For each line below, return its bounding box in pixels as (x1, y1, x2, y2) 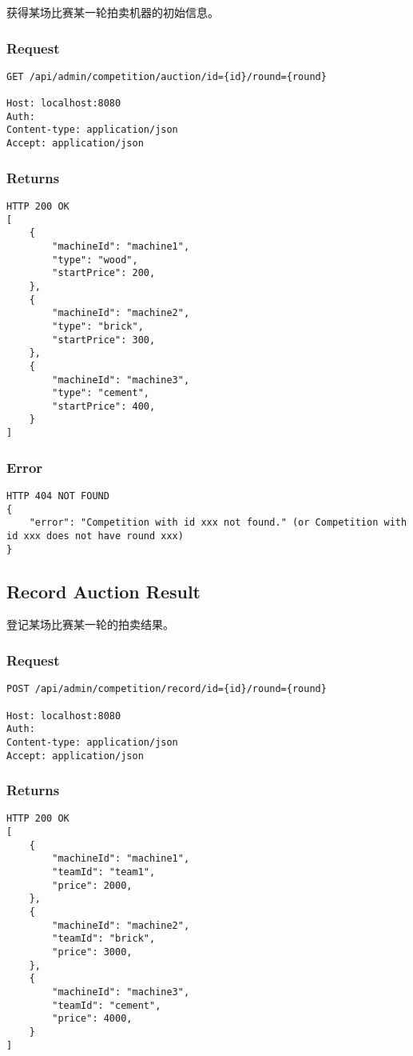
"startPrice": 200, (52, 267, 156, 279)
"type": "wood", (52, 254, 138, 266)
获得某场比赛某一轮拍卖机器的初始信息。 (6, 4, 219, 20)
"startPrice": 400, (52, 400, 156, 412)
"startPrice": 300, (52, 334, 156, 346)
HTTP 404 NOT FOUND (6, 490, 109, 502)
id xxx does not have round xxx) (6, 530, 184, 542)
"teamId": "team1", (52, 866, 156, 878)
